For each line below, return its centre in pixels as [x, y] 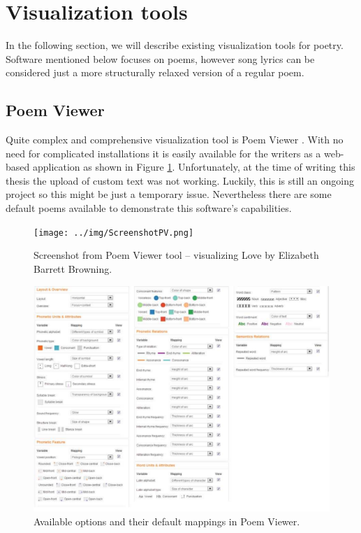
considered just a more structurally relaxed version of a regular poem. [155, 72]
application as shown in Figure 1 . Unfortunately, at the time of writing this [194, 167]
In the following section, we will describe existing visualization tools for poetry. [175, 45]
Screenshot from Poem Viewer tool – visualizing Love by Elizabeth [176, 255]
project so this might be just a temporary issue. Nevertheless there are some [169, 194]
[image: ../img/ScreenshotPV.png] [114, 233]
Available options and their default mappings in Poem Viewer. [167, 521]
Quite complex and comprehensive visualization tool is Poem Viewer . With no [175, 140]
